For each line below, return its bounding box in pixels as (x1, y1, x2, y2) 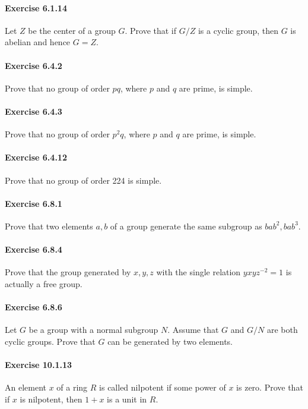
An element (5, 381, 46, 394)
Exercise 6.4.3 (5, 105, 62, 117)
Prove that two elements (5, 219, 93, 232)
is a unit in (107, 392, 147, 405)
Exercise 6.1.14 (5, 1, 67, 14)
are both (266, 323, 298, 336)
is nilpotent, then (20, 392, 82, 405)
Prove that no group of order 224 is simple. (5, 174, 162, 186)
